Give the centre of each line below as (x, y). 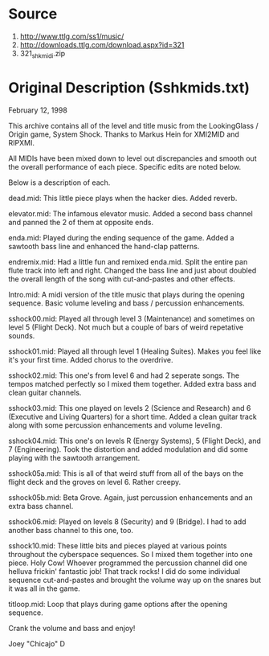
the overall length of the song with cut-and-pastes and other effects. (122, 279)
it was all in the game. (44, 588)
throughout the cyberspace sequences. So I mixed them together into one (130, 554)
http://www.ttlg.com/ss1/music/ (72, 36)
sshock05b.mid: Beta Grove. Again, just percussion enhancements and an (130, 497)
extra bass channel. (41, 506)
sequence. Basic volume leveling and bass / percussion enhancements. (126, 303)
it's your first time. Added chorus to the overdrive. (91, 359)
